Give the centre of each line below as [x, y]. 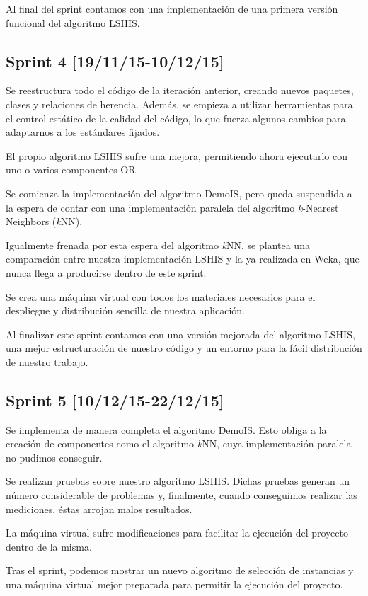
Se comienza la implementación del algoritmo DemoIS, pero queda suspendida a [179, 193]
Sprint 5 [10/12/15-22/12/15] [115, 400]
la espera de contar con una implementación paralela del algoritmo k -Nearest [172, 207]
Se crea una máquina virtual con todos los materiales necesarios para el [161, 296]
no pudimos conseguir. [54, 457]
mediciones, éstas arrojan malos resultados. [99, 509]
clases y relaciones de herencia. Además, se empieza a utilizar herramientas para [179, 104]
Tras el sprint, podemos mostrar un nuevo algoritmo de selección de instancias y [180, 570]
